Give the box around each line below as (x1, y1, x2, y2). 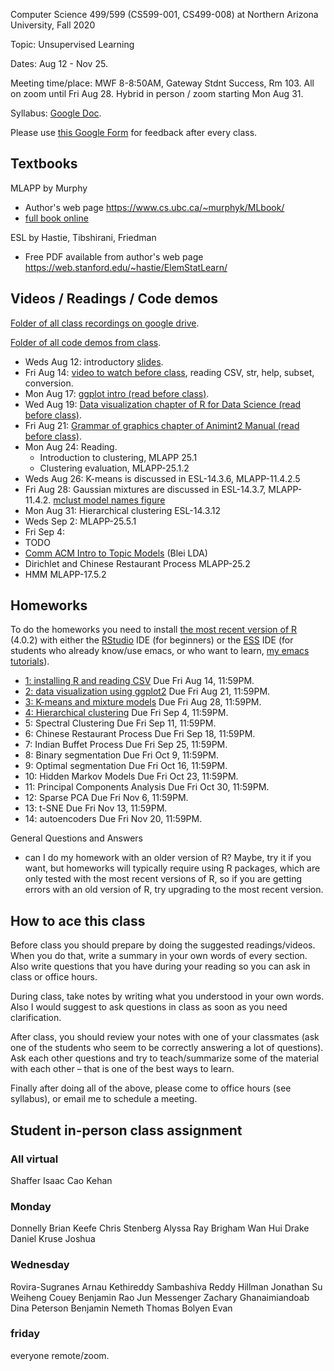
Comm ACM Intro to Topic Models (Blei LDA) (24, 547, 208, 559)
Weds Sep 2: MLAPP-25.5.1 (24, 515, 137, 527)
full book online (24, 212, 89, 224)
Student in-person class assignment (10, 1122, 243, 1139)
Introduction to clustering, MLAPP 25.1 (39, 451, 198, 463)
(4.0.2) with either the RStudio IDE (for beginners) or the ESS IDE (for (10, 634, 294, 646)
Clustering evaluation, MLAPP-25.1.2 (39, 462, 190, 474)
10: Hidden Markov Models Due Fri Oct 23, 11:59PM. (24, 770, 239, 783)
